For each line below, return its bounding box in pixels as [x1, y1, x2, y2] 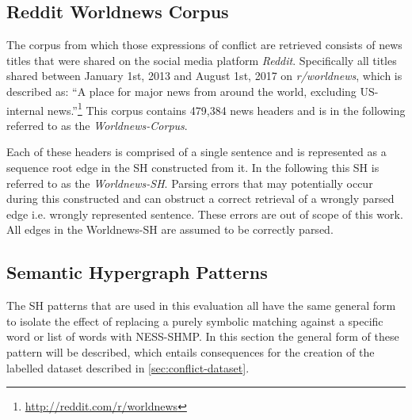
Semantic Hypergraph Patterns [6, 260, 268, 284]
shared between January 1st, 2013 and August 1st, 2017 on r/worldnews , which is [6, 67, 402, 84]
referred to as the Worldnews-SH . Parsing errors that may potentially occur [6, 174, 373, 191]
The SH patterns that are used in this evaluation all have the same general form [6, 297, 396, 314]
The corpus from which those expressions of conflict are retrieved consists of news [6, 36, 402, 53]
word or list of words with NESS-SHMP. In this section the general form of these [6, 328, 399, 345]
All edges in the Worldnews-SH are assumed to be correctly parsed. [6, 221, 334, 238]
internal [6, 101, 44, 118]
